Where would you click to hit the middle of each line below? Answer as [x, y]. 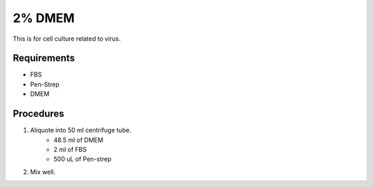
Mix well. [43, 172]
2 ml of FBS [70, 149]
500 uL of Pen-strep [83, 159]
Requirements [44, 58]
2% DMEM [44, 18]
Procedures [39, 114]
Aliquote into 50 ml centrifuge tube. [81, 130]
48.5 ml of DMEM [79, 140]
